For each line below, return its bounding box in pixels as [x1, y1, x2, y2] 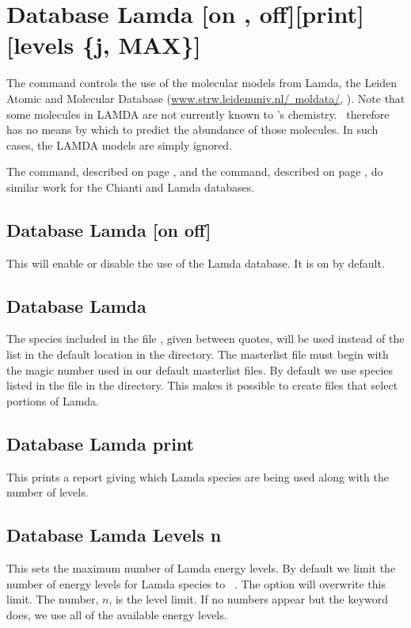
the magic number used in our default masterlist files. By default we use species [6, 361, 394, 378]
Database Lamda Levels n [6, 523, 222, 547]
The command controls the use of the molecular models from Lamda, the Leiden [6, 74, 398, 91]
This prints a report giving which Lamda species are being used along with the [6, 468, 389, 485]
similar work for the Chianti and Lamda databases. [6, 178, 255, 195]
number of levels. [6, 484, 89, 500]
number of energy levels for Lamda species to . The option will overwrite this [6, 575, 386, 592]
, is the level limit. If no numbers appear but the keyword [108, 591, 389, 607]
